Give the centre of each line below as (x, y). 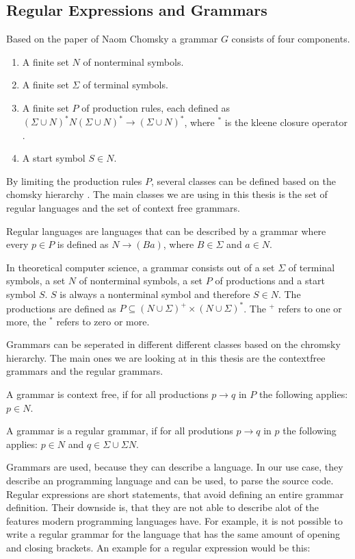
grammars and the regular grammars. (85, 371)
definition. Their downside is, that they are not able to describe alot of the (162, 507)
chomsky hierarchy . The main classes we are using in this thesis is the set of (167, 194)
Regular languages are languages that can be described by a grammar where (166, 231)
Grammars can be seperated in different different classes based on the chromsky (173, 344)
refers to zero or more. (103, 321)
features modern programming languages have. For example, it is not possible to (174, 520)
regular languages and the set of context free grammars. (123, 208)
